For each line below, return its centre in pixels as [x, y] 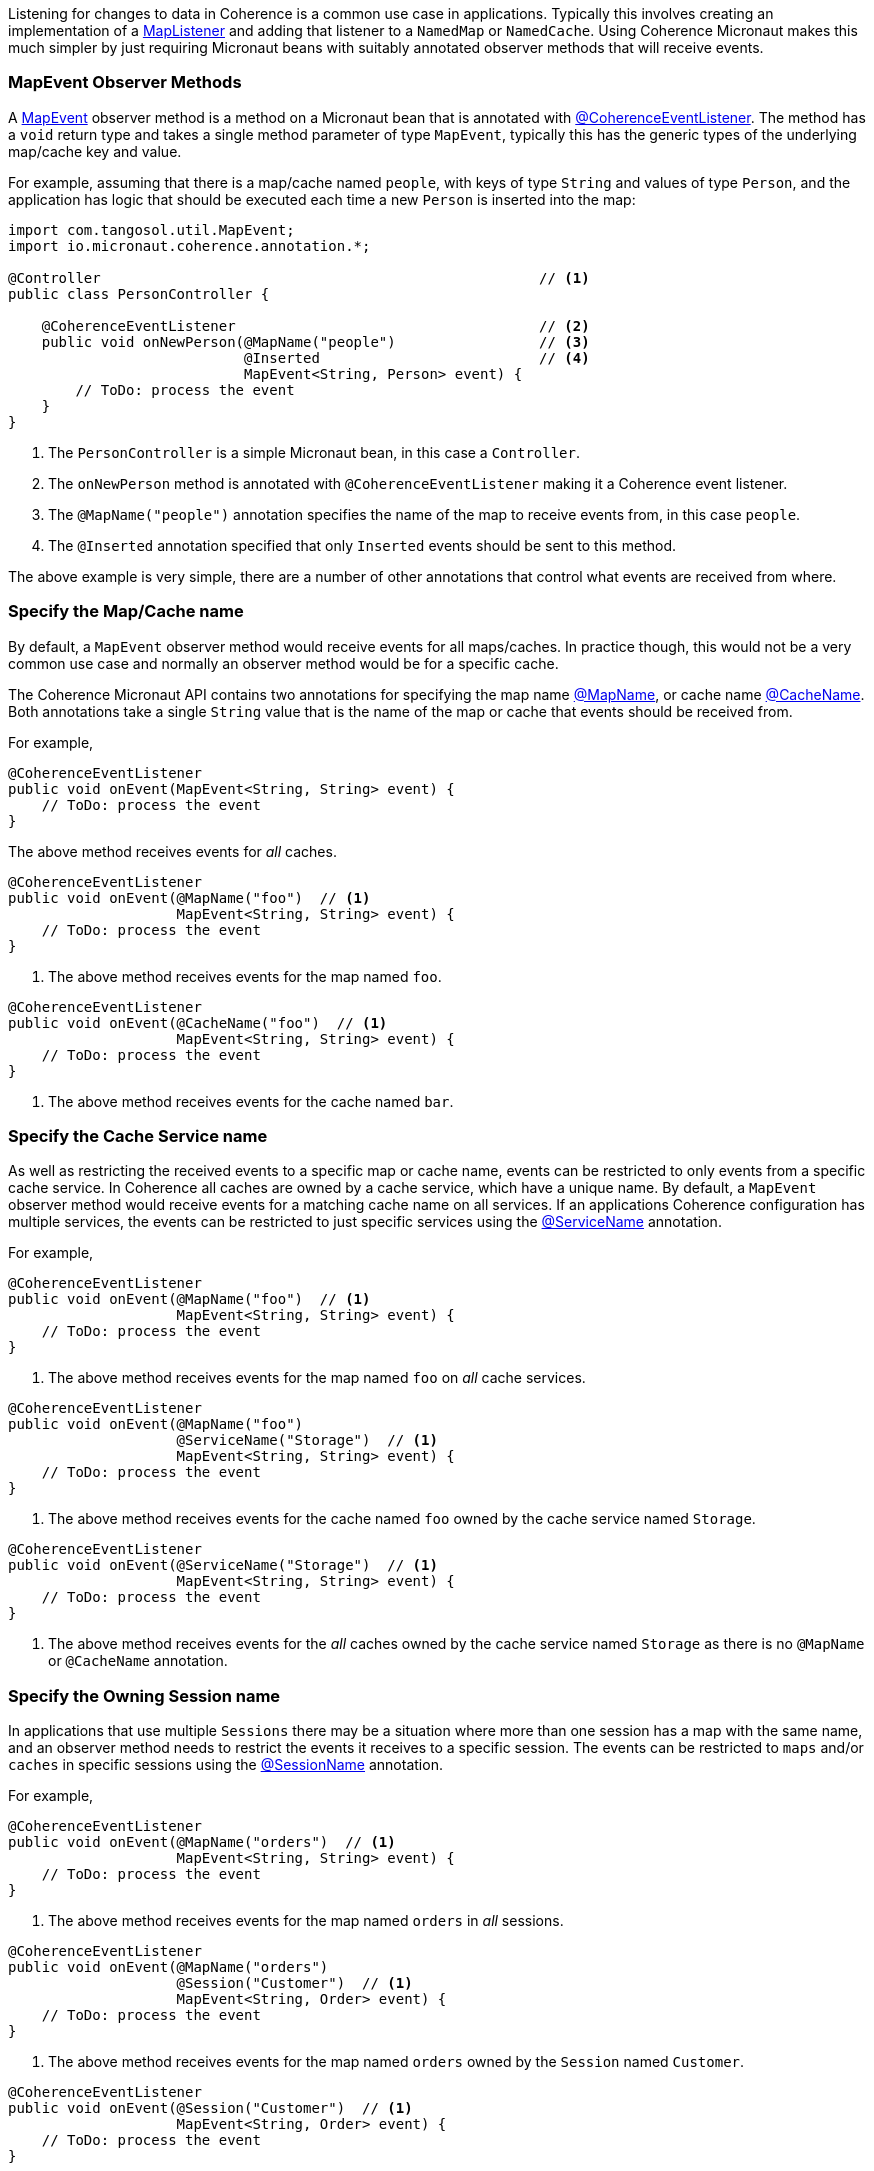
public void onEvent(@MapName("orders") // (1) [202, 1842]
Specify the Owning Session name [144, 1695]
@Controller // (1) [299, 277]
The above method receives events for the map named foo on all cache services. [317, 1378]
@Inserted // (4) [417, 357]
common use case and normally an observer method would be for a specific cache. [283, 663]
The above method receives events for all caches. [172, 851]
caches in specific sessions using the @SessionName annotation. [225, 1764]
